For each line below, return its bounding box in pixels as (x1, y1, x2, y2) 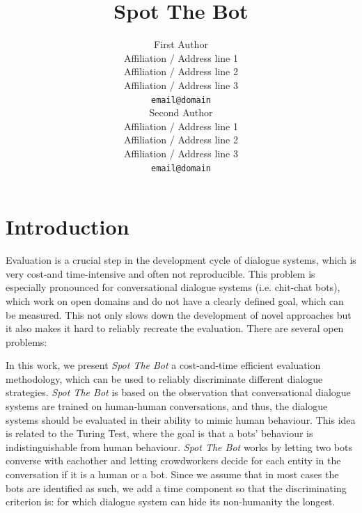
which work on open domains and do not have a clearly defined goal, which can (6, 293, 344, 308)
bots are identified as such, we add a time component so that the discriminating (6, 480, 347, 495)
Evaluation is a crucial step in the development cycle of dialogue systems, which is (6, 253, 356, 267)
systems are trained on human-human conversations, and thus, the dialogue (6, 399, 328, 413)
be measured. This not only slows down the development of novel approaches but (6, 307, 352, 322)
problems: (6, 334, 47, 349)
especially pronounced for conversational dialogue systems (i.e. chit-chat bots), (6, 280, 340, 294)
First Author (154, 37, 208, 52)
